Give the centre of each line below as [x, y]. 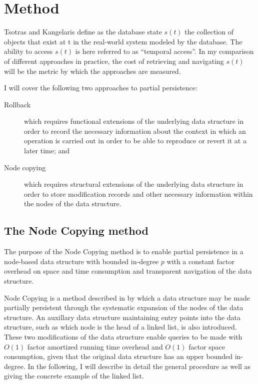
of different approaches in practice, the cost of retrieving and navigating [114, 61]
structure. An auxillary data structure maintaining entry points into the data [122, 317]
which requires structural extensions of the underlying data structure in [134, 184]
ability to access [28, 51]
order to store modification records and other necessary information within [138, 193]
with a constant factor [200, 261]
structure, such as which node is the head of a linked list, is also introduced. [120, 327]
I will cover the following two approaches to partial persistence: [101, 88]
